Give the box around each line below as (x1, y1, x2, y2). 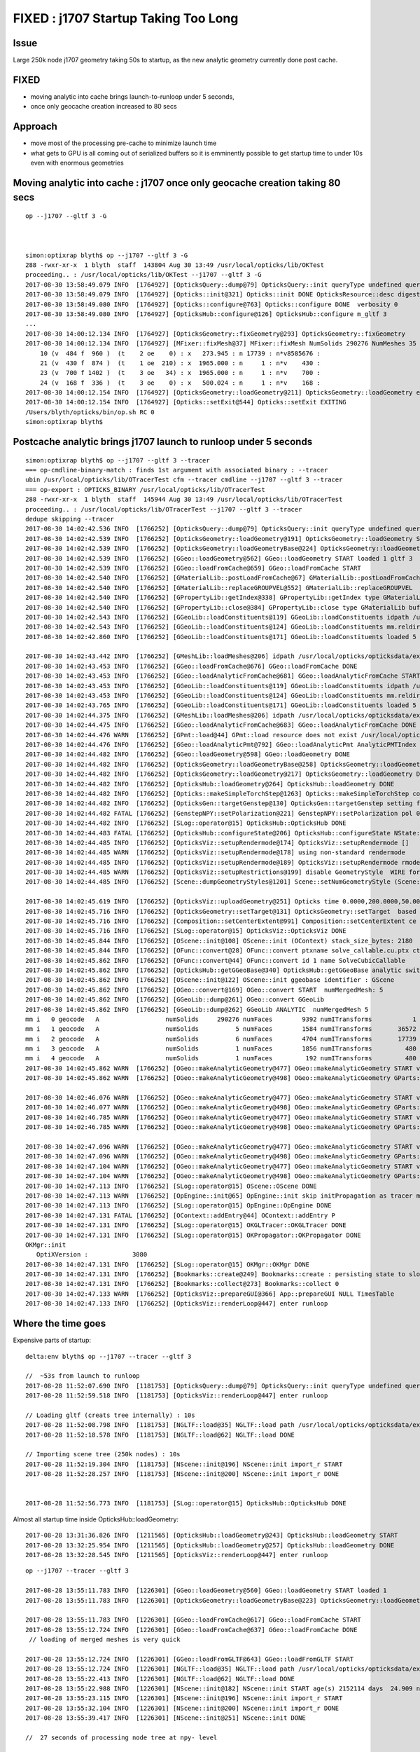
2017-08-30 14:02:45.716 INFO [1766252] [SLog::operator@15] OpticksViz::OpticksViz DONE (25, 927, 346, 935)
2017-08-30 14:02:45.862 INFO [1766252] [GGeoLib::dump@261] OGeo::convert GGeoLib (25, 996, 325, 1004)
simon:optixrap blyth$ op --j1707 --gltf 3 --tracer (25, 456, 210, 464)
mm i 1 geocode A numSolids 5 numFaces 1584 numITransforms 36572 (25, 1025, 416, 1033)
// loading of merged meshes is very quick (29, 1636, 181, 1643)
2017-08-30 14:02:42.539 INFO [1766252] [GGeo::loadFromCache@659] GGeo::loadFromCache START (25, 564, 362, 572)
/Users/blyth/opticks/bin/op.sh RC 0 (25, 408, 155, 416)
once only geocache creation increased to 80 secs (30, 102, 178, 111)
